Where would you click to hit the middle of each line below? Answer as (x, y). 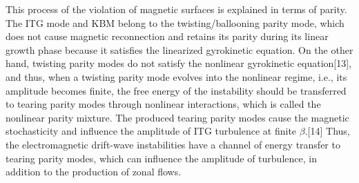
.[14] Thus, (327, 131)
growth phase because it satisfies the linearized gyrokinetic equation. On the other (179, 49)
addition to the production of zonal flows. (94, 172)
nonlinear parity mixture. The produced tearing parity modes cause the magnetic (177, 117)
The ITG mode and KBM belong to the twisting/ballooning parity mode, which (175, 22)
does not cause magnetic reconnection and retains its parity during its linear (167, 36)
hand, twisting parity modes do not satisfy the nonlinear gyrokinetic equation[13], (178, 63)
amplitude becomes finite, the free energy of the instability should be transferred (176, 90)
